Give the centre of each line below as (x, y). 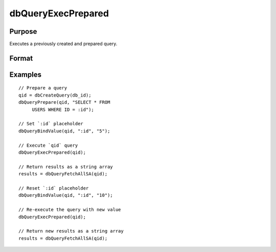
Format (21, 58)
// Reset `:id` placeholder (54, 188)
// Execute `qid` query (48, 145)
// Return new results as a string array (71, 231)
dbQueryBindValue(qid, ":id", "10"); (66, 195)
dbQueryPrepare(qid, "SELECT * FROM (64, 102)
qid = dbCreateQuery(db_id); (55, 95)
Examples (26, 74)
